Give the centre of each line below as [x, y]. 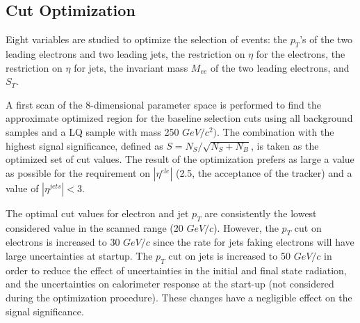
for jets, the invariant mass [131, 67]
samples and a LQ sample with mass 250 [92, 131]
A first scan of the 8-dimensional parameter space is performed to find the [164, 104]
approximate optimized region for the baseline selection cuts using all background [179, 118]
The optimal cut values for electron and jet [97, 213]
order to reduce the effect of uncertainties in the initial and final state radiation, [176, 270]
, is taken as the [285, 145]
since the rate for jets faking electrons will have [254, 242]
